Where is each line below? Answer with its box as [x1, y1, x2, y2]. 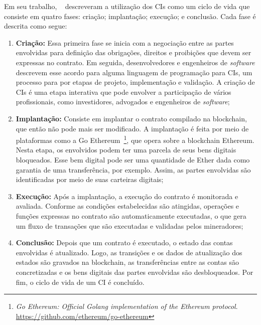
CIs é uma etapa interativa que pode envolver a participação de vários [16, 86, 231, 97]
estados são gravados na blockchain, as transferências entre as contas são [16, 257, 239, 267]
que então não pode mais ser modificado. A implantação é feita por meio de [16, 123, 249, 133]
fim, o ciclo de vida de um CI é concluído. [16, 276, 145, 287]
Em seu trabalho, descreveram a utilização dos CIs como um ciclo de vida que [4, 1, 250, 11]
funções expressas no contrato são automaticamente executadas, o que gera [16, 210, 246, 221]
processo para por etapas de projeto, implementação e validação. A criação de [16, 77, 255, 87]
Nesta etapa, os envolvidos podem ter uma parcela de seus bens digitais [16, 144, 236, 155]
